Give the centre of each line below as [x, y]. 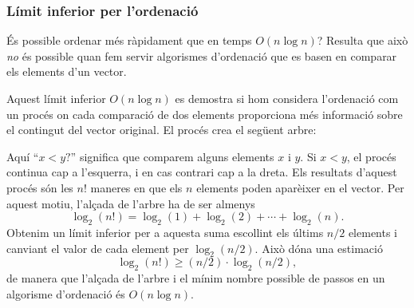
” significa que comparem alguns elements [172, 156]
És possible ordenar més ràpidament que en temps [129, 40]
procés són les [40, 187]
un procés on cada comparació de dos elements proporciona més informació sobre [205, 114]
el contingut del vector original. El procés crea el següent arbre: [162, 130]
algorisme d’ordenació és [66, 293]
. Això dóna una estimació [319, 248]
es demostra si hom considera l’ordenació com [287, 98]
